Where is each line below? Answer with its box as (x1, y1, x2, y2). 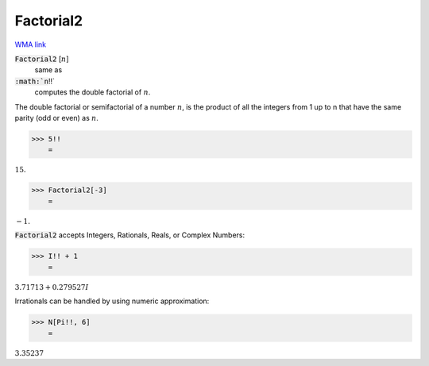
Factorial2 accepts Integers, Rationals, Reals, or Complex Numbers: (14, 230, 245, 240)
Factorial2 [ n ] (14, 54, 69, 64)
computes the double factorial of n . (34, 87, 151, 97)
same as (34, 65, 63, 75)
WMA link (14, 40, 47, 49)
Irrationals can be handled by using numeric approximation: (14, 296, 210, 306)
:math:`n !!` (14, 76, 56, 86)
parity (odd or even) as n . (14, 113, 99, 122)
